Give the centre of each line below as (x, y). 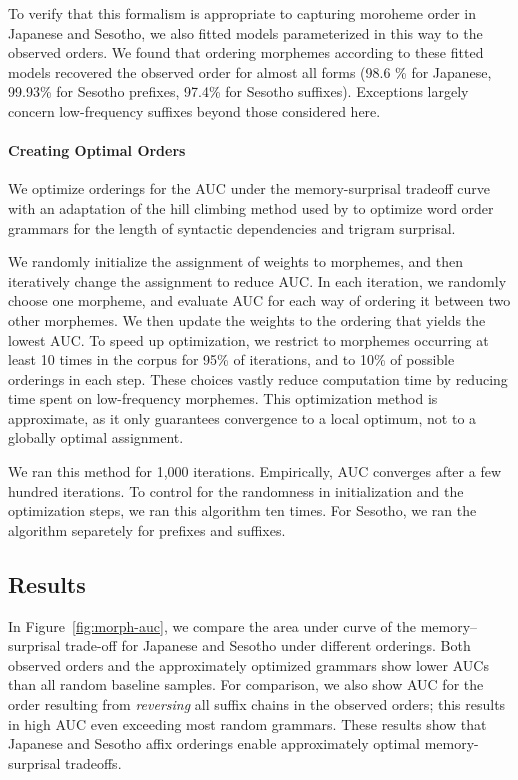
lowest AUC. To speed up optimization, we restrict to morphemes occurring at (248, 339)
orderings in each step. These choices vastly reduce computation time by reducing (258, 378)
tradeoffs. (93, 762)
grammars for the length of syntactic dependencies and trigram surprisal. (232, 227)
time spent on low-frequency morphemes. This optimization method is (223, 398)
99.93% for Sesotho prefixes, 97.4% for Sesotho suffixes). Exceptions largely (238, 91)
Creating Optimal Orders (97, 150)
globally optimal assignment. (96, 437)
